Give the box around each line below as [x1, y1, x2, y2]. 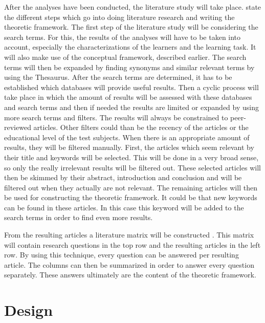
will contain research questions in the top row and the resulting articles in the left [4, 239, 261, 250]
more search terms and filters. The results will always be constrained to [4, 112, 228, 122]
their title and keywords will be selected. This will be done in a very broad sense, [4, 152, 259, 162]
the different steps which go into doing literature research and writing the [4, 11, 235, 22]
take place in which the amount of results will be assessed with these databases [4, 92, 252, 102]
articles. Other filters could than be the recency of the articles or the [33, 122, 249, 133]
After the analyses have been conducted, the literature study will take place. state [4, 2, 261, 12]
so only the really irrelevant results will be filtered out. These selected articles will [4, 162, 261, 173]
